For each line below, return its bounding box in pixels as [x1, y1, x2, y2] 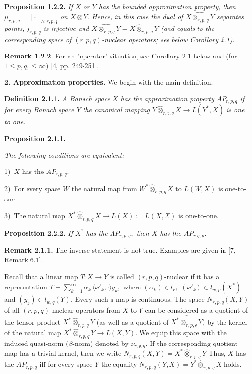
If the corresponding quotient [150, 338, 238, 348]
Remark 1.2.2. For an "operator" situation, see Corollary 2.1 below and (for [4, 51, 237, 61]
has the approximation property [120, 93, 214, 103]
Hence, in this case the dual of [92, 11, 183, 21]
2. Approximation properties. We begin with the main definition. [4, 77, 213, 87]
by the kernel [207, 316, 247, 327]
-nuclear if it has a [164, 271, 220, 281]
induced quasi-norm [4, 338, 64, 348]
